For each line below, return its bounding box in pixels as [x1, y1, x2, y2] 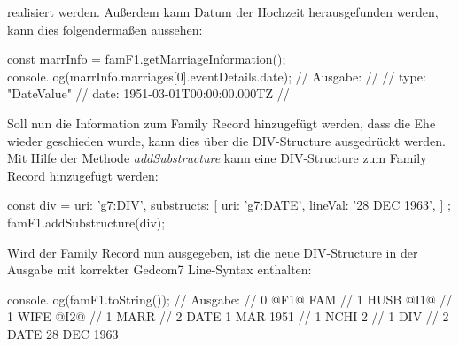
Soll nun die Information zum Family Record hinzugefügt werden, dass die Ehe [7, 113, 436, 132]
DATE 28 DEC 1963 [7, 324, 119, 342]
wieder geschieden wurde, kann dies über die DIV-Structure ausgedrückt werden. [7, 131, 446, 150]
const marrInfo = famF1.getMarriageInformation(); [7, 50, 286, 68]
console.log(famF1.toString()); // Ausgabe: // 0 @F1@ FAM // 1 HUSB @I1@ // [7, 289, 453, 308]
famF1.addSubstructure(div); [7, 212, 166, 231]
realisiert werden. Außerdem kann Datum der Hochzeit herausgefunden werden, [7, 3, 439, 20]
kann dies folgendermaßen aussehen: [7, 19, 203, 38]
